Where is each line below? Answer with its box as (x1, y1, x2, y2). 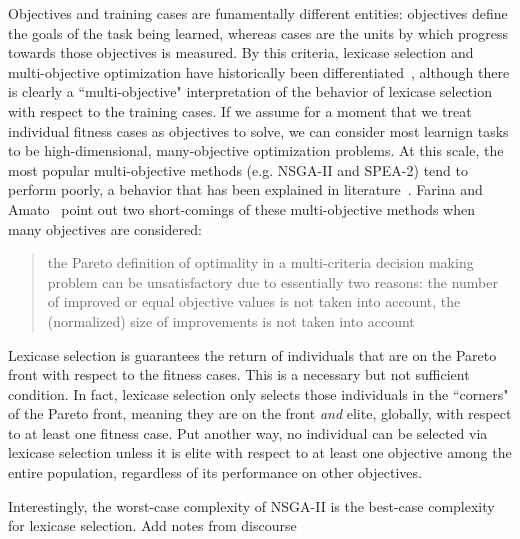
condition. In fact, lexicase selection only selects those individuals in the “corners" (8, 383, 509, 404)
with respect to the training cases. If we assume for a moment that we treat (8, 100, 472, 121)
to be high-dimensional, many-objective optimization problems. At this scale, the (8, 140, 504, 161)
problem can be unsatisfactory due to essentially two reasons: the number (47, 271, 498, 292)
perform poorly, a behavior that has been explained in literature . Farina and (8, 179, 483, 200)
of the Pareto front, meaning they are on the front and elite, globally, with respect (8, 403, 512, 424)
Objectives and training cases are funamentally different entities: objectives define (8, 3, 508, 23)
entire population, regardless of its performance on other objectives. (8, 462, 422, 483)
